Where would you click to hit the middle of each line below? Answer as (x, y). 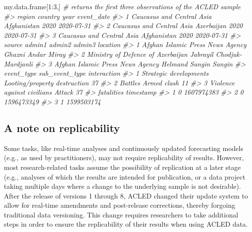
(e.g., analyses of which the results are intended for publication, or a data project (125, 176)
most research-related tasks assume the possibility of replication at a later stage (122, 167)
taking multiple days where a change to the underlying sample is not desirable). (123, 186)
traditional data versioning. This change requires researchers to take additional (121, 214)
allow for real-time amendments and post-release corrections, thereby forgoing (120, 205)
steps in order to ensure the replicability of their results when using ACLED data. (126, 224)
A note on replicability (62, 127)
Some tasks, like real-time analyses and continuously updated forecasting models (124, 148)
